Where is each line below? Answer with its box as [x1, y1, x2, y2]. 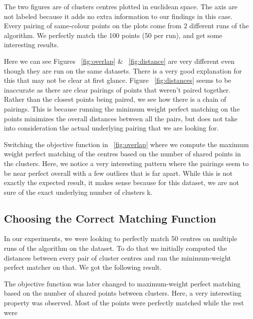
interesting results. [4, 39, 59, 50]
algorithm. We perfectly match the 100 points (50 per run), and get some [4, 30, 222, 40]
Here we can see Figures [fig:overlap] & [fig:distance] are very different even [4, 56, 235, 66]
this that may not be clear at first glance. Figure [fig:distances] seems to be [4, 75, 232, 85]
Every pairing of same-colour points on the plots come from [4, 20, 181, 31]
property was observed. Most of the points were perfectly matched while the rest [4, 298, 244, 308]
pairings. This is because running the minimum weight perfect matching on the [4, 103, 240, 113]
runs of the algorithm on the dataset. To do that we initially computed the [4, 243, 227, 253]
